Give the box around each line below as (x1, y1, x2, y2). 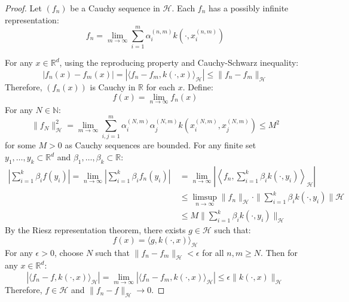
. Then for (261, 246, 298, 258)
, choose (54, 246, 84, 258)
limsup (192, 193, 217, 202)
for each (146, 80, 175, 93)
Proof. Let (5, 2, 42, 14)
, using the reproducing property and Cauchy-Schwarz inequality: (59, 56, 299, 69)
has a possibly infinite (209, 2, 289, 14)
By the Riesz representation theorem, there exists (5, 224, 186, 236)
